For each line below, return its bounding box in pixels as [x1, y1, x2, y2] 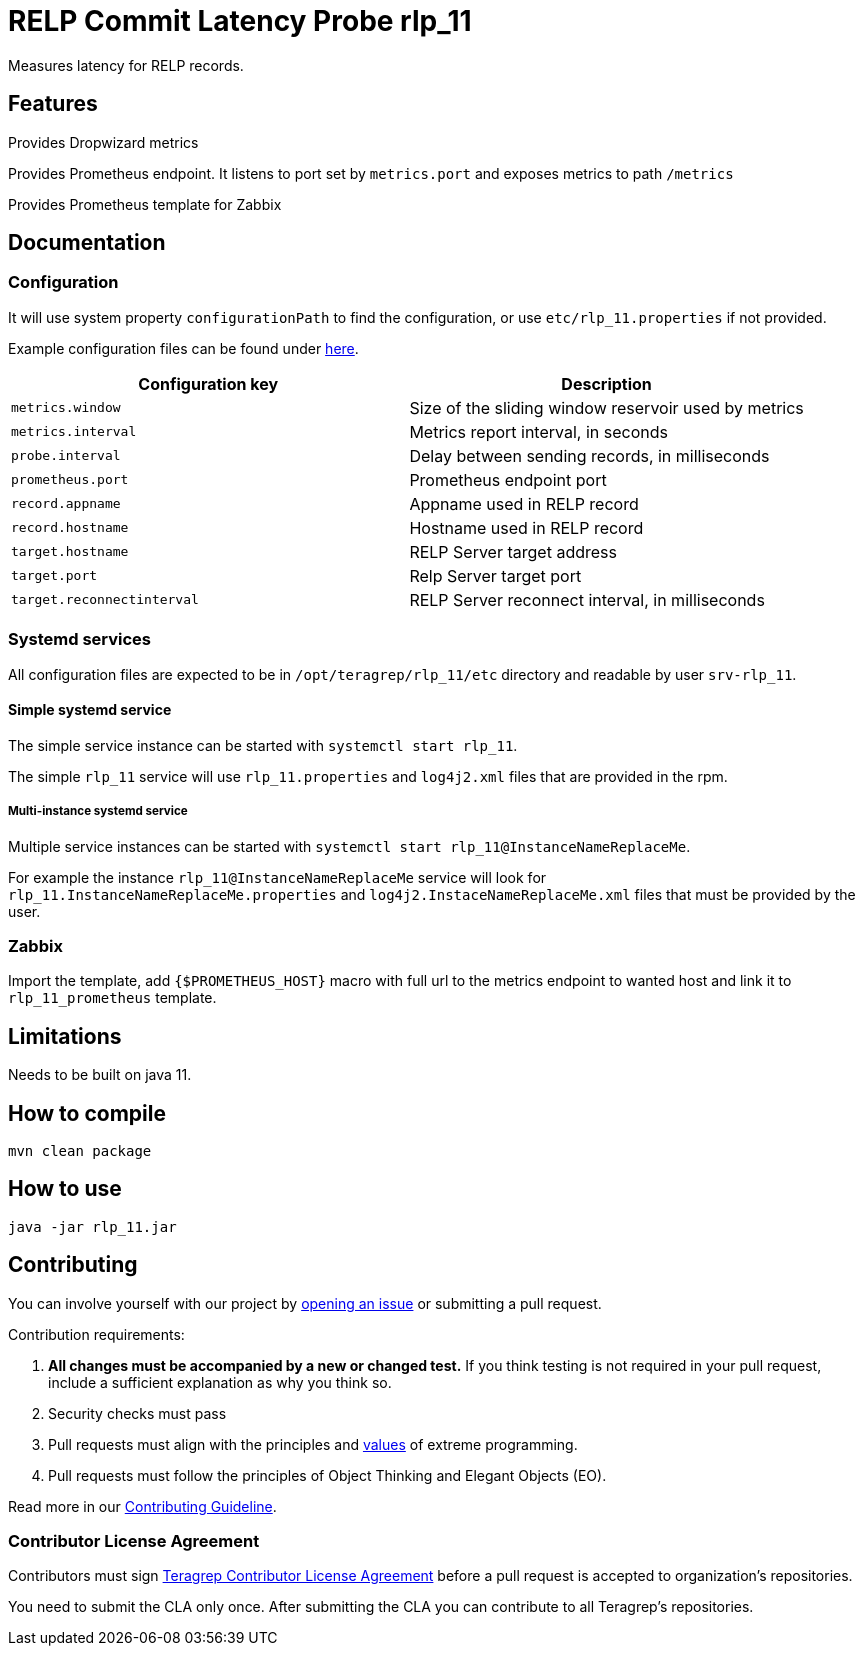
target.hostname [11, 544, 129, 560]
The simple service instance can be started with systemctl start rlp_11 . [8, 736, 518, 754]
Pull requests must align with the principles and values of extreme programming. [48, 1435, 578, 1453]
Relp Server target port [409, 565, 582, 586]
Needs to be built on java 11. [8, 1066, 192, 1084]
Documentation [8, 230, 166, 256]
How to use [8, 1176, 122, 1202]
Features [8, 91, 98, 117]
